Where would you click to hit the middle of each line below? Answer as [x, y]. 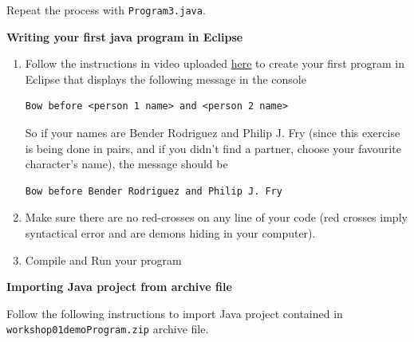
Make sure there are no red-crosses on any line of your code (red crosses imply [216, 217]
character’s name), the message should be [126, 164]
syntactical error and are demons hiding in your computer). [170, 233]
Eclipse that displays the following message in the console [166, 79]
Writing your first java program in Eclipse [125, 36]
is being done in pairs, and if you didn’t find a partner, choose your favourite [213, 148]
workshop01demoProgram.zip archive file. [108, 329]
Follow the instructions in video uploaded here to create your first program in [215, 63]
